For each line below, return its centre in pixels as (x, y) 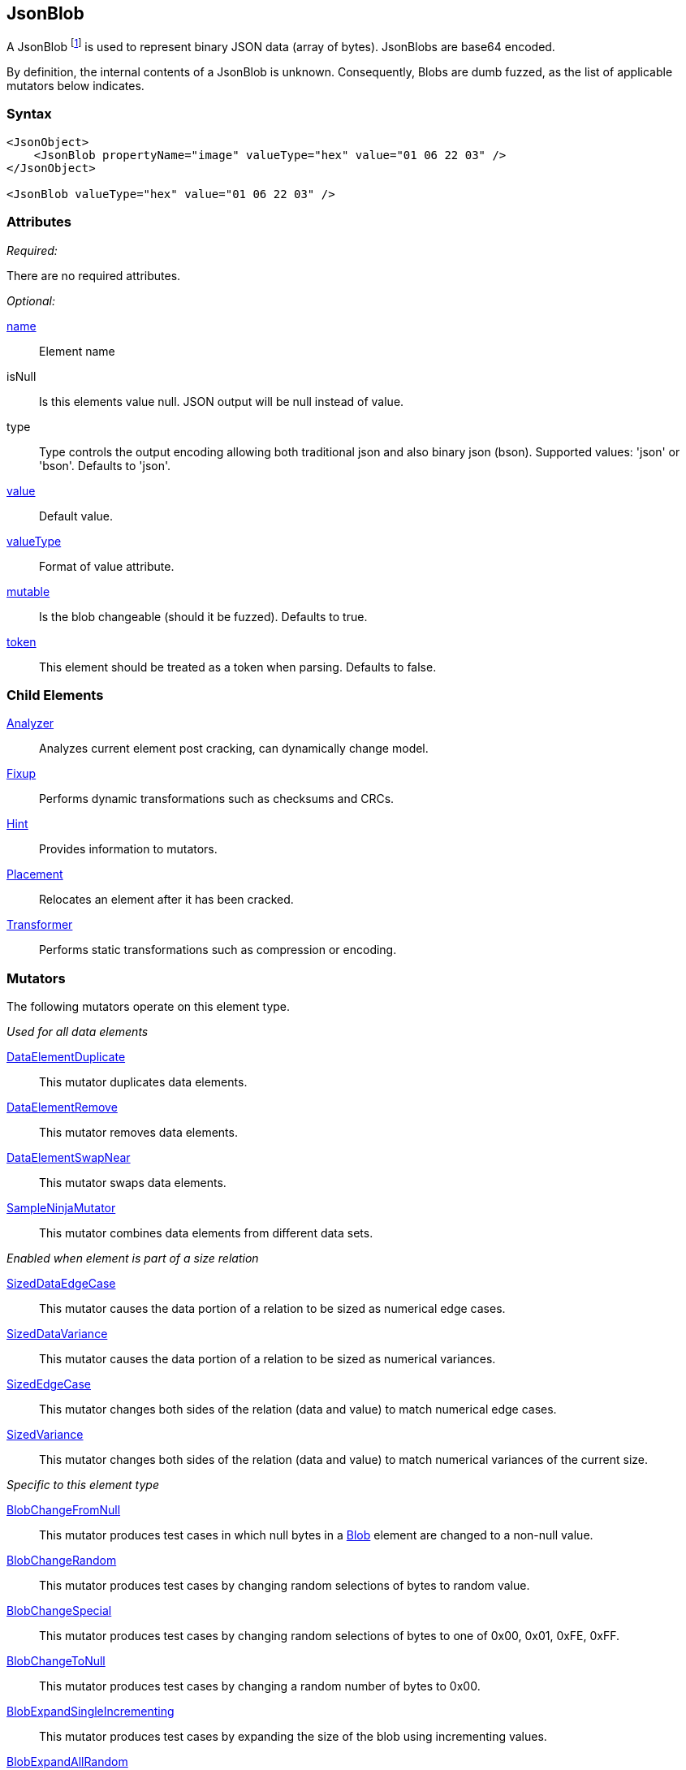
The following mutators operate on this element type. (149, 1007)
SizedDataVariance (57, 1334)
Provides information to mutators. (128, 849)
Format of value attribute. (107, 566)
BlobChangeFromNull (64, 1510)
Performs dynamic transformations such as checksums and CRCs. (217, 799)
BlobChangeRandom (62, 1561)
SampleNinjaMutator (61, 1208)
